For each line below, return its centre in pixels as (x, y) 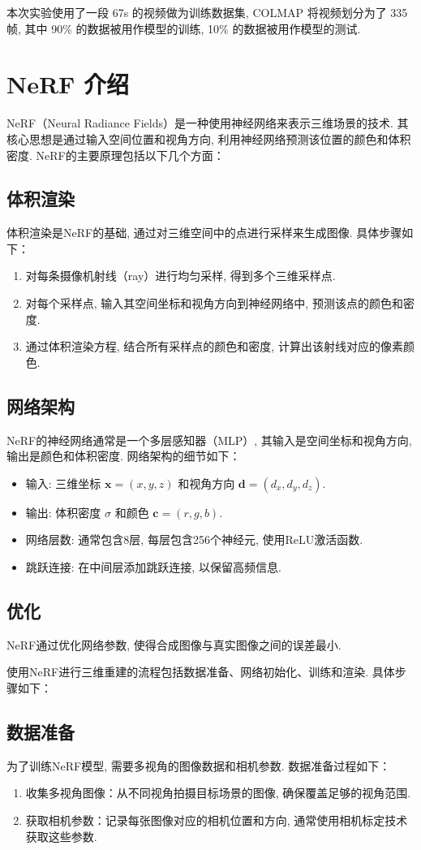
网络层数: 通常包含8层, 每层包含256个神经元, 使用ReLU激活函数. (194, 539)
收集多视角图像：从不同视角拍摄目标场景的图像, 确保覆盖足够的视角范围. (218, 793)
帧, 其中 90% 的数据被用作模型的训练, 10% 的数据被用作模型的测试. (184, 28)
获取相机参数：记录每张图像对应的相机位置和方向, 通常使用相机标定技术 (217, 820)
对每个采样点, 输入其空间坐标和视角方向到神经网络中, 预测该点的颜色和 (214, 303)
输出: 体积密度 (63, 512)
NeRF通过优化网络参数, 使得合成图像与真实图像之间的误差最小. (174, 644)
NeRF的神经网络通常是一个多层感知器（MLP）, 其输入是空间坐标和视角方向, (209, 440)
